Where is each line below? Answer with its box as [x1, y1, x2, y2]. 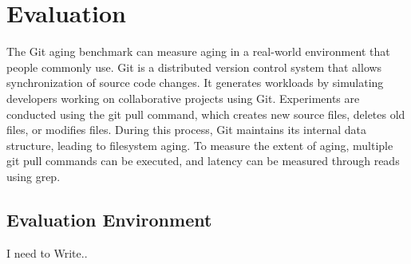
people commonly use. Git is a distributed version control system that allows [6, 58, 382, 75]
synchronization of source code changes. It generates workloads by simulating [6, 74, 384, 91]
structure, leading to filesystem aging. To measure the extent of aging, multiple [6, 136, 393, 153]
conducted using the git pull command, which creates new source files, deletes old [6, 105, 405, 122]
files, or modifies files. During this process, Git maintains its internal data [6, 121, 367, 138]
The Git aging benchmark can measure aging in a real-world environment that [6, 43, 390, 60]
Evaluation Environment [6, 207, 212, 231]
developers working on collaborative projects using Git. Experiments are [6, 89, 360, 106]
